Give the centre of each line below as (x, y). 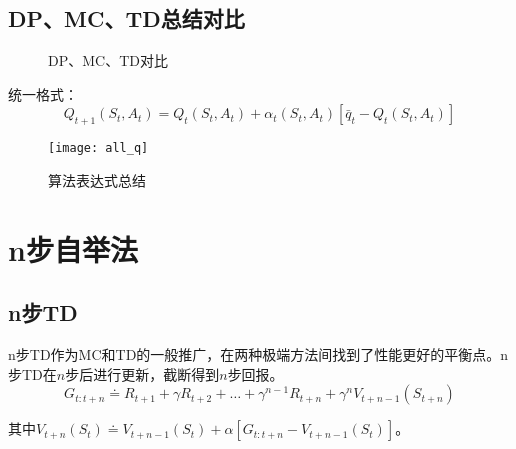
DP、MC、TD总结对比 (126, 18)
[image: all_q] (98, 148)
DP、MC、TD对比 (108, 60)
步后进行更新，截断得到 (142, 373)
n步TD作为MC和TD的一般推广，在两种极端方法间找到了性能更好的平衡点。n (258, 354)
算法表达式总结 (97, 179)
